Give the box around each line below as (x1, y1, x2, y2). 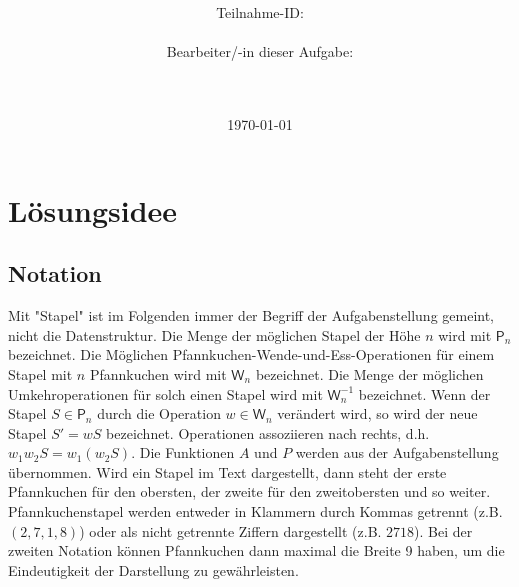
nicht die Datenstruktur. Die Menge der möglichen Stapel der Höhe (8, 324, 421, 345)
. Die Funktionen (131, 442, 235, 463)
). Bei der (414, 520, 473, 541)
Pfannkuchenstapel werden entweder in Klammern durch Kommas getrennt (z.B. (8, 501, 503, 522)
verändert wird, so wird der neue (277, 403, 478, 424)
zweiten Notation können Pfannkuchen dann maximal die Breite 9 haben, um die (8, 540, 505, 561)
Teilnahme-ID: (216, 2, 304, 23)
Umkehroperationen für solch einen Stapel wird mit (8, 383, 323, 404)
